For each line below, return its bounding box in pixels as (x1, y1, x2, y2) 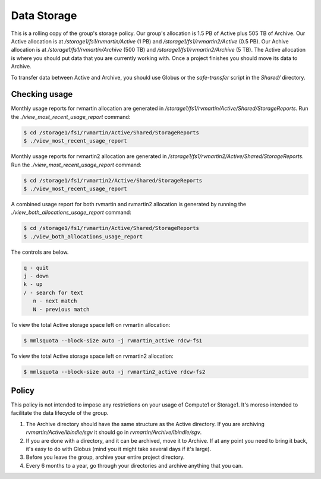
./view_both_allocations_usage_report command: (11, 209, 132, 216)
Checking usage (11, 89, 73, 99)
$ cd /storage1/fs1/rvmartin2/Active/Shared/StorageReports (23, 177, 203, 184)
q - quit (23, 264, 49, 271)
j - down (23, 273, 49, 279)
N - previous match (33, 306, 90, 313)
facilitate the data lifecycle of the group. (11, 409, 109, 417)
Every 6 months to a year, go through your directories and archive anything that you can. (26, 462, 243, 469)
